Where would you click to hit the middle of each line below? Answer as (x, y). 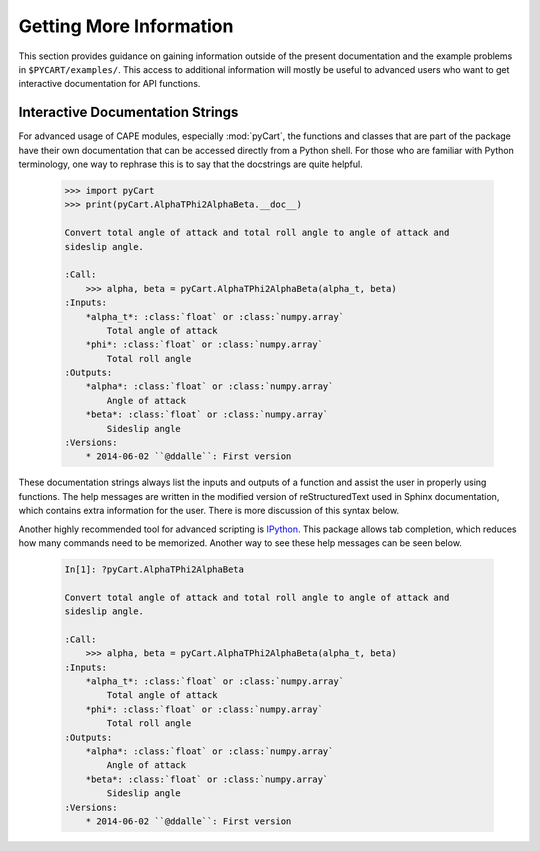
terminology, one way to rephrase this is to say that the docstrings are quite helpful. (191, 164)
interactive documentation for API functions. (109, 84)
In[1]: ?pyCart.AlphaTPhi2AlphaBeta (154, 569)
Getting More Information (126, 26)
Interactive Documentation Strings (128, 112)
